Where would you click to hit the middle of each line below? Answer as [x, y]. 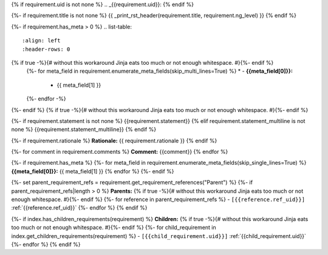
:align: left [41, 41]
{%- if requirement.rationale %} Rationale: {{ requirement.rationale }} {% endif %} [114, 141]
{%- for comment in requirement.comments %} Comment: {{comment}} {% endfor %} [120, 152]
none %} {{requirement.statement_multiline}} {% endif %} [84, 130]
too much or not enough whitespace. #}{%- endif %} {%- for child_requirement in [114, 228]
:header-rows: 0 [46, 49]
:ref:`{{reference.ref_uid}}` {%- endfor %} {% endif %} [79, 208]
